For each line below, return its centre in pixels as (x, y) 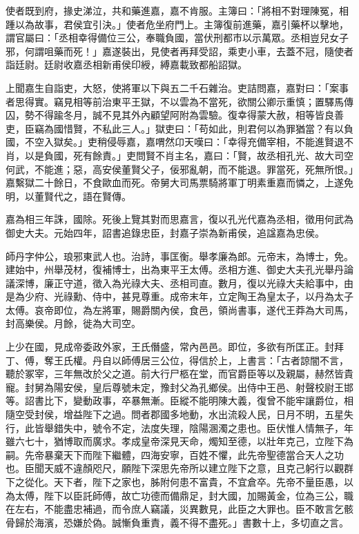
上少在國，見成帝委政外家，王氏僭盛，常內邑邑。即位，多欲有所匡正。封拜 (175, 347)
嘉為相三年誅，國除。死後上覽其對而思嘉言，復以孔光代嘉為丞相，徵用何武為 (179, 219)
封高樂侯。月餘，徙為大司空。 (73, 323)
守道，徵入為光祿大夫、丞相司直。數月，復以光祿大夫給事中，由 (208, 283)
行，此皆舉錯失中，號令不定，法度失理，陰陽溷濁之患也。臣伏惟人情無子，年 (179, 427)
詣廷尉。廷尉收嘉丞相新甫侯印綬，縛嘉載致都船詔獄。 (126, 65)
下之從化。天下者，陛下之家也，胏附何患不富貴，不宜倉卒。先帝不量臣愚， (175, 482)
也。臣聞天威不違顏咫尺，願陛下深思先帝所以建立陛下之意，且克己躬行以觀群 (179, 468)
